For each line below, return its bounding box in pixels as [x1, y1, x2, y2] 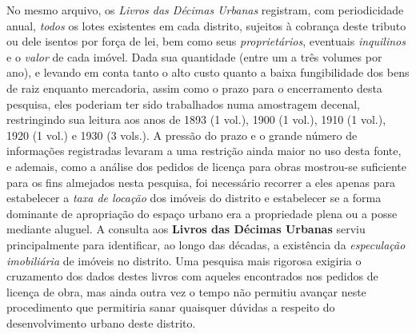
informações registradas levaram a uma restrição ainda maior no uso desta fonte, [6, 142, 402, 159]
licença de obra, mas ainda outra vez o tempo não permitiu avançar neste [6, 283, 366, 300]
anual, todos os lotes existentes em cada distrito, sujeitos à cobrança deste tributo [6, 17, 406, 34]
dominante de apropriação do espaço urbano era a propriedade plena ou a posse [6, 205, 398, 221]
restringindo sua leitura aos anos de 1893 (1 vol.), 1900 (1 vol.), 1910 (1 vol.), [6, 111, 386, 128]
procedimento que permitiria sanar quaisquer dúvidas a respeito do [6, 299, 335, 316]
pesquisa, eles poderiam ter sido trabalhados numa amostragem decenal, [6, 95, 360, 112]
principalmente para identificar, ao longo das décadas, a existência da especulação [6, 236, 406, 252]
